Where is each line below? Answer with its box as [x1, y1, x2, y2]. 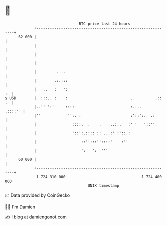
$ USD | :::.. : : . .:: [5, 95, 162, 101]
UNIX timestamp [87, 183, 120, 188]
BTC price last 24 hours [79, 21, 131, 26]
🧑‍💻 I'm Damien [5, 204, 36, 210]
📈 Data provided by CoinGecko [5, 192, 70, 198]
